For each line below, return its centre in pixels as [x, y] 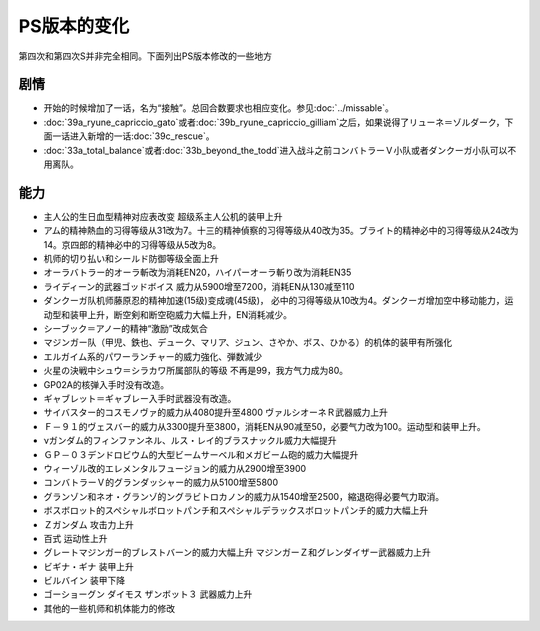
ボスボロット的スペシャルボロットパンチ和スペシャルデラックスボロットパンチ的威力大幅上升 [236, 511]
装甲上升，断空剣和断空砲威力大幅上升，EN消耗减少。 [180, 314]
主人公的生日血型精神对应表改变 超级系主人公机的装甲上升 [163, 216]
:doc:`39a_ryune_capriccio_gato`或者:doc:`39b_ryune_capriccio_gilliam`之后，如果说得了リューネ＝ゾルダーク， [274, 122]
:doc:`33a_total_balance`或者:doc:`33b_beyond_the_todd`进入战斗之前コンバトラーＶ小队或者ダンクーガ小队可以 [275, 150]
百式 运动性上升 [75, 538]
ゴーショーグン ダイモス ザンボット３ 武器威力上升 [148, 594]
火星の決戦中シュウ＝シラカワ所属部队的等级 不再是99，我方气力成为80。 [196, 371]
